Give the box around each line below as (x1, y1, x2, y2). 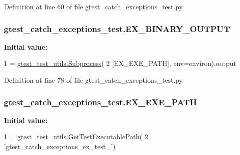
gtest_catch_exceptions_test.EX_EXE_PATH (4, 95, 197, 108)
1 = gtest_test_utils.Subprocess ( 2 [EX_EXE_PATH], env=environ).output (4, 58, 237, 68)
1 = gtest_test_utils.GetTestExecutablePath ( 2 (4, 131, 148, 142)
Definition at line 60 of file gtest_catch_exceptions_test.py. (4, 1, 184, 11)
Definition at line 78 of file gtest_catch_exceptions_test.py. (4, 75, 184, 85)
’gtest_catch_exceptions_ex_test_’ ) (4, 141, 116, 151)
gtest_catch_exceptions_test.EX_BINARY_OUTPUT (4, 22, 230, 34)
